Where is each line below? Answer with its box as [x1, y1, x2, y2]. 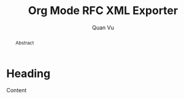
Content [6, 87, 27, 94]
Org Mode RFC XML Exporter [28, 4, 178, 18]
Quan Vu [91, 24, 115, 31]
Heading [6, 67, 51, 80]
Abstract [15, 39, 34, 46]
